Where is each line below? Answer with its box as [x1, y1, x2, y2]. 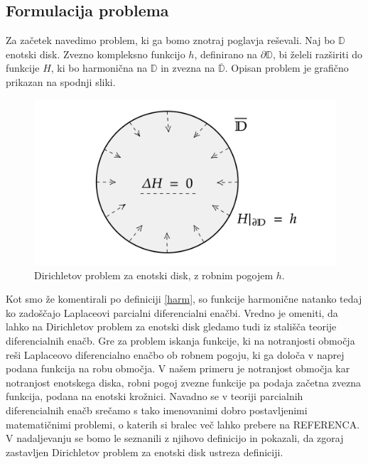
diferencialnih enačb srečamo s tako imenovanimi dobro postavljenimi [6, 403, 308, 418]
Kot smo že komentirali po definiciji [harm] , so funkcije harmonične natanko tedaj [6, 291, 362, 306]
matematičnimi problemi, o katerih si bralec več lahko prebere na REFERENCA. [6, 416, 360, 431]
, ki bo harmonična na [50, 60, 148, 75]
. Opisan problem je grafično [224, 60, 349, 75]
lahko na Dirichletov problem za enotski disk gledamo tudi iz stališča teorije [6, 319, 337, 334]
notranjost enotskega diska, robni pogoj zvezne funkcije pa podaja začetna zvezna [6, 374, 362, 389]
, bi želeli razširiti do [272, 46, 363, 61]
